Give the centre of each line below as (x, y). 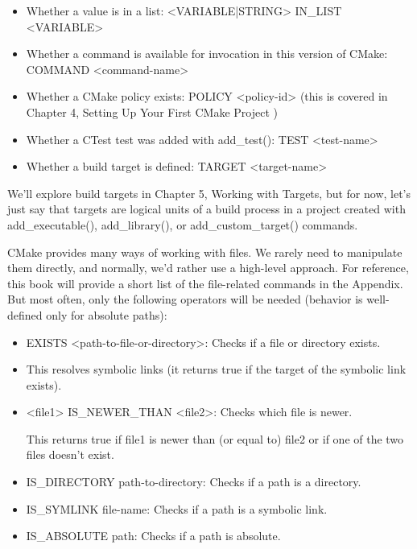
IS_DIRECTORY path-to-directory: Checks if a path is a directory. (194, 482)
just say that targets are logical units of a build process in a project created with (206, 209)
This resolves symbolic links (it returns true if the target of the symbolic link (216, 369)
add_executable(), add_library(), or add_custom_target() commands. (183, 224)
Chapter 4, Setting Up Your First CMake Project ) (152, 111)
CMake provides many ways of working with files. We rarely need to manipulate (205, 252)
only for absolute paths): (107, 314)
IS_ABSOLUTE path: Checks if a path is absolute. (153, 536)
